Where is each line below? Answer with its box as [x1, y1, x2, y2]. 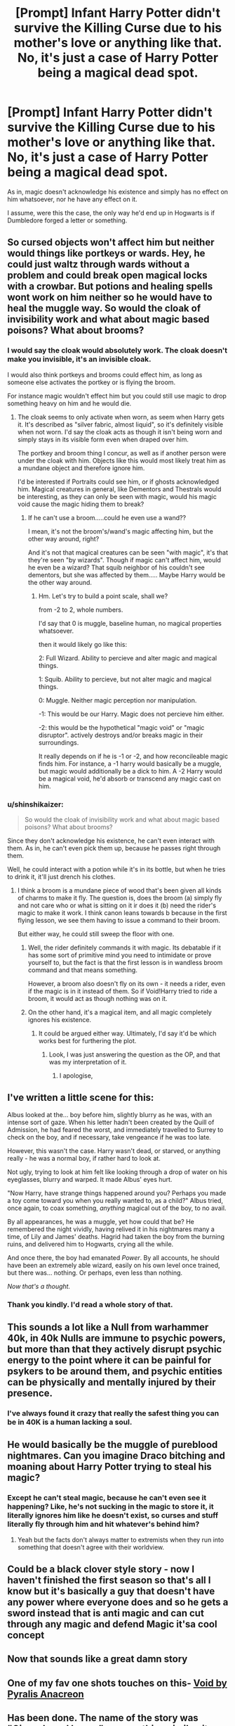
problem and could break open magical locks [7, 270, 208, 282]
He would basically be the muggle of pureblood [7, 1439, 218, 1451]
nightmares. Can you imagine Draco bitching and [7, 1450, 226, 1462]
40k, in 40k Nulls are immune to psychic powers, [7, 1333, 226, 1344]
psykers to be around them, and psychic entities [7, 1366, 223, 1378]
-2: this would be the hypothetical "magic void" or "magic [38, 723, 205, 731]
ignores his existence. [27, 1015, 92, 1023]
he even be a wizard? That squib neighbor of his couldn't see [27, 563, 205, 572]
